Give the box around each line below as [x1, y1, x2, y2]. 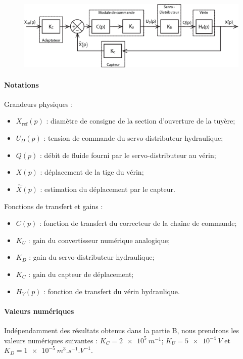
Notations [4, 79, 39, 90]
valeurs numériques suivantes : [4, 335, 98, 345]
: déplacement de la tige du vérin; [40, 167, 144, 177]
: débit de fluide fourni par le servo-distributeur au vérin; [40, 149, 216, 160]
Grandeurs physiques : [4, 98, 73, 109]
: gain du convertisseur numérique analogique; [28, 234, 170, 245]
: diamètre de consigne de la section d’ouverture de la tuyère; [46, 115, 235, 126]
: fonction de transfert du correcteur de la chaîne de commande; [39, 218, 237, 228]
